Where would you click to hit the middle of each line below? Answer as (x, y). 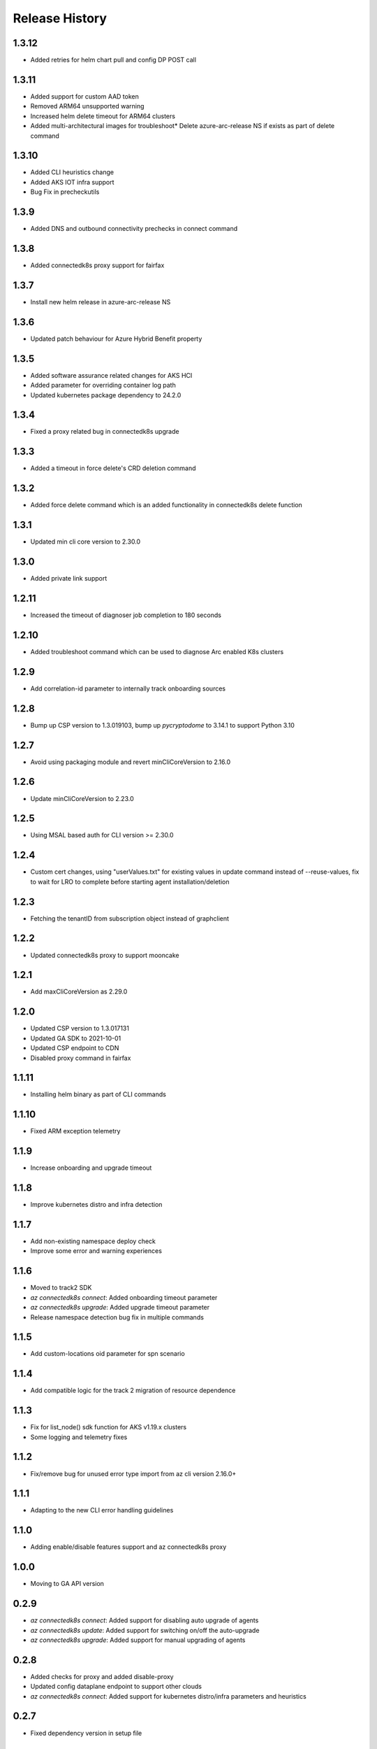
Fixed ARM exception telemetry (75, 1131)
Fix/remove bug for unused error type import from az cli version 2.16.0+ (133, 1473)
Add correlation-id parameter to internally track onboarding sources (128, 688)
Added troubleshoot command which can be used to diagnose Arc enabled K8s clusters (157, 651)
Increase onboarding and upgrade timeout (91, 1168)
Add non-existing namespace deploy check (93, 1241)
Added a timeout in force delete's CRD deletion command (113, 468)
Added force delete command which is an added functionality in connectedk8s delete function (167, 505)
